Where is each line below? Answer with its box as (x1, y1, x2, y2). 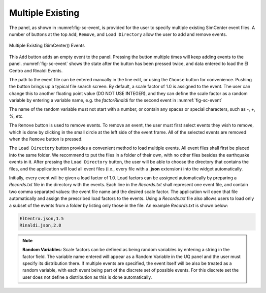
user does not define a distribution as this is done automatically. (22, 274, 152, 280)
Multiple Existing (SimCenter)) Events (9, 42, 85, 49)
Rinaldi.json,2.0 (19, 222, 62, 228)
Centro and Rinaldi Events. (9, 67, 63, 73)
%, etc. (9, 113, 24, 119)
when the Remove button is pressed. (9, 136, 83, 142)
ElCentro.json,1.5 (19, 216, 64, 221)
